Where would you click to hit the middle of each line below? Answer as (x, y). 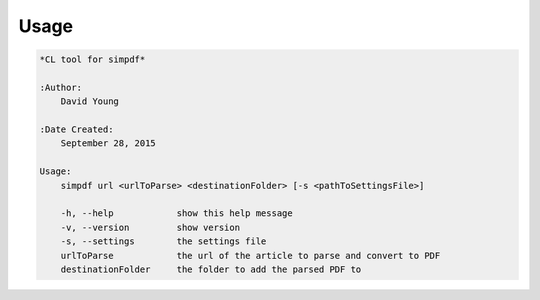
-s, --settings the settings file (163, 241)
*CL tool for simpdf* (92, 59)
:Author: (61, 87)
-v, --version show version (150, 227)
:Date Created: (76, 129)
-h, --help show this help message (177, 213)
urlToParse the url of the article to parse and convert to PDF (250, 255)
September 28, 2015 (108, 143)
